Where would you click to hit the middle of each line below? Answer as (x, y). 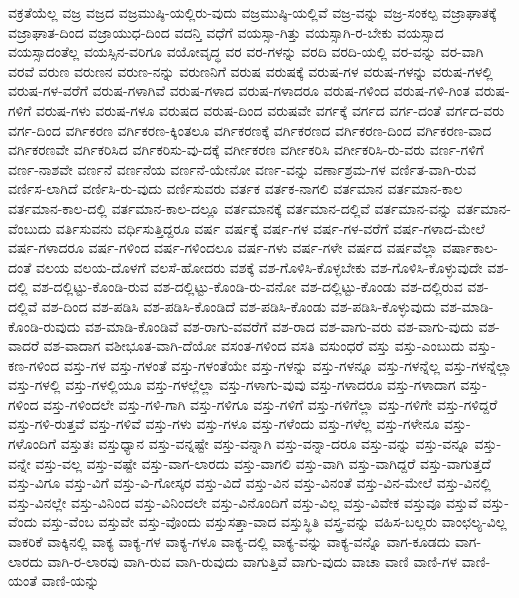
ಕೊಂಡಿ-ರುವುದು (44, 325)
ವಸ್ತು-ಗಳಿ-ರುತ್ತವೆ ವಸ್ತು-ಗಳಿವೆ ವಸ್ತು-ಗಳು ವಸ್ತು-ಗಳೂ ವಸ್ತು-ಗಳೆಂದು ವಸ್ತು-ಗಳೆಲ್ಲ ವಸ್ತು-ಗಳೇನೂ (224, 423)
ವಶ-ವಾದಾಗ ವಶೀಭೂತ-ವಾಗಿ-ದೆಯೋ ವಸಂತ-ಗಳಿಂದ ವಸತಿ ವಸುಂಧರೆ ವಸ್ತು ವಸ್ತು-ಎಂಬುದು (254, 345)
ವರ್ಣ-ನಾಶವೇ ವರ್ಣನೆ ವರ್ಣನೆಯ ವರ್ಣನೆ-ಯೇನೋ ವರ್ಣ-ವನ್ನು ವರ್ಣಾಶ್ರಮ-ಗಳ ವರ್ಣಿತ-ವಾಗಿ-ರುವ (242, 168)
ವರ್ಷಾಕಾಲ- (470, 247)
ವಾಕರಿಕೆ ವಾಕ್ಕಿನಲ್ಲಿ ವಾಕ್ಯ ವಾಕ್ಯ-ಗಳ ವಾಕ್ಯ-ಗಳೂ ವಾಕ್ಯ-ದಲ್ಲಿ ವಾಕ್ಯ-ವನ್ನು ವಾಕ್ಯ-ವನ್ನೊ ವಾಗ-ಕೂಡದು (229, 541)
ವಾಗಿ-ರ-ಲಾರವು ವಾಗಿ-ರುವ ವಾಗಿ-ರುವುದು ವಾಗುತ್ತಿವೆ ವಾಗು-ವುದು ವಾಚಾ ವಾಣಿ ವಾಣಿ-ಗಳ (252, 560)
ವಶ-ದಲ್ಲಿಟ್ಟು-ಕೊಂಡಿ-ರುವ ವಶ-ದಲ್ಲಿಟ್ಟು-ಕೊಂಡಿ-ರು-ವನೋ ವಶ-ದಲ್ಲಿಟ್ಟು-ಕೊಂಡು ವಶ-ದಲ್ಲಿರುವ (247, 286)
